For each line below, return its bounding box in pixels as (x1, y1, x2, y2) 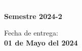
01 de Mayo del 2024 (4, 37, 78, 47)
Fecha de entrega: (4, 27, 58, 38)
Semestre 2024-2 (4, 10, 62, 21)
